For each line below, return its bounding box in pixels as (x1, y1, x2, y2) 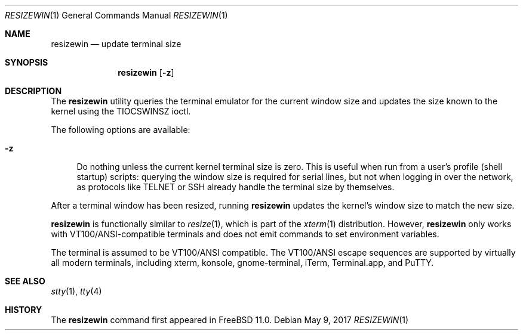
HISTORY (5, 305, 42, 315)
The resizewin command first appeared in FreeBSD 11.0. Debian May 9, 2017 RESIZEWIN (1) (51, 315, 409, 325)
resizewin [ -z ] (118, 67, 174, 77)
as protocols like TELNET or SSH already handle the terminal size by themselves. (76, 182, 395, 192)
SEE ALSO (5, 276, 45, 286)
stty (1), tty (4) (51, 286, 102, 296)
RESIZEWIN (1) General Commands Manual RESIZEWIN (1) (5, 10, 228, 20)
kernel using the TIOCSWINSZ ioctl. (51, 106, 191, 116)
